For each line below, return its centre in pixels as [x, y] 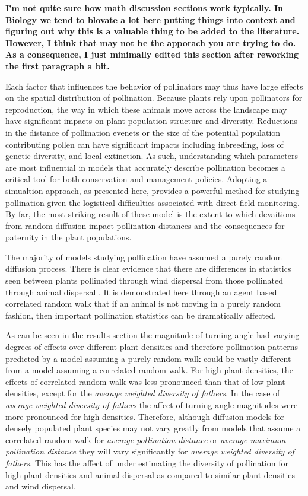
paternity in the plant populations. [69, 237]
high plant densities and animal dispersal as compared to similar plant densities [150, 474]
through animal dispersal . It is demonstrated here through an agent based [141, 292]
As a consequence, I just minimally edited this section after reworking [152, 54]
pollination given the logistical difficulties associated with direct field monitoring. [153, 202]
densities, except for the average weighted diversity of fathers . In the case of [143, 393]
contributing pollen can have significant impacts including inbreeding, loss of [145, 144]
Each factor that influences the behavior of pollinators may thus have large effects [154, 86]
